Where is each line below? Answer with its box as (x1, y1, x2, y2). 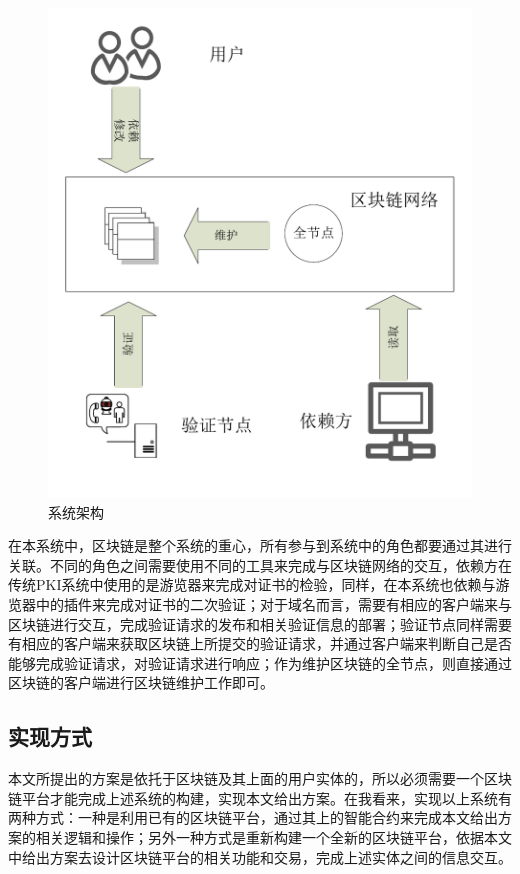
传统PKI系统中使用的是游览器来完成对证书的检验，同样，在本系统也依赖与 (8, 574, 496, 595)
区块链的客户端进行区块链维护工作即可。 (8, 672, 274, 693)
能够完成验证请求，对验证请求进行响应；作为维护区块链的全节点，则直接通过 (8, 652, 512, 673)
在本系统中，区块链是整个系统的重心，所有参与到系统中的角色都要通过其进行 (8, 535, 512, 556)
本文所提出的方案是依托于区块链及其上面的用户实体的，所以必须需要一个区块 (8, 768, 512, 789)
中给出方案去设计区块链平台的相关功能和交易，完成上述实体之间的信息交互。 (8, 846, 512, 867)
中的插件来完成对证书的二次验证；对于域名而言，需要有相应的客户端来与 (35, 594, 512, 614)
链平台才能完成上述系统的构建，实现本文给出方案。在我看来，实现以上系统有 (8, 787, 512, 808)
